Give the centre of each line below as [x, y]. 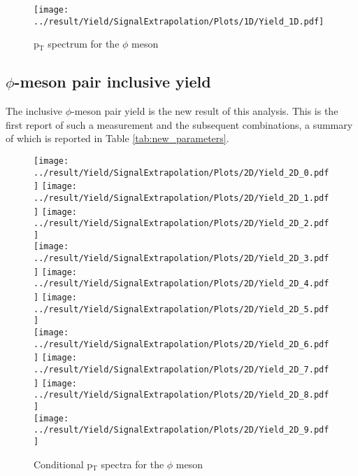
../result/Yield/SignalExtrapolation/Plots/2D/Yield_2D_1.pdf [181, 198]
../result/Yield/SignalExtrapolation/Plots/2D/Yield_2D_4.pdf [181, 284]
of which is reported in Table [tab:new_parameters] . [117, 138]
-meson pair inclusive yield [113, 82]
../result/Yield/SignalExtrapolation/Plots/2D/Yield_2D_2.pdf [181, 224]
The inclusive [34, 111]
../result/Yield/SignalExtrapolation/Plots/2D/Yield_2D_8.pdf [181, 395]
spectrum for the [84, 44]
